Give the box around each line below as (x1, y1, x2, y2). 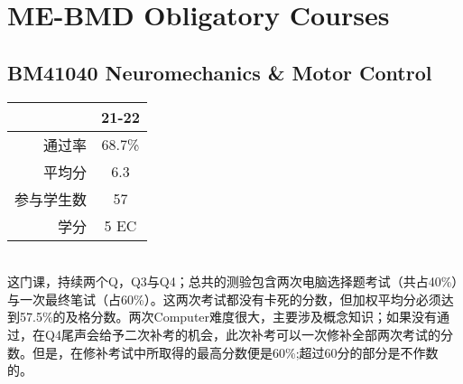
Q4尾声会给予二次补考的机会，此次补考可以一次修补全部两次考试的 (44, 324, 440, 343)
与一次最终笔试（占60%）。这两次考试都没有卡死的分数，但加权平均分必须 (7, 289, 441, 308)
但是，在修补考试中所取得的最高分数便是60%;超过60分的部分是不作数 (32, 342, 439, 361)
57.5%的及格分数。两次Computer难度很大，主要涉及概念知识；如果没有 (19, 307, 438, 326)
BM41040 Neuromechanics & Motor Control (7, 58, 432, 86)
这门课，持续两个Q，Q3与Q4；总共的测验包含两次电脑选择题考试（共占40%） (7, 272, 458, 291)
